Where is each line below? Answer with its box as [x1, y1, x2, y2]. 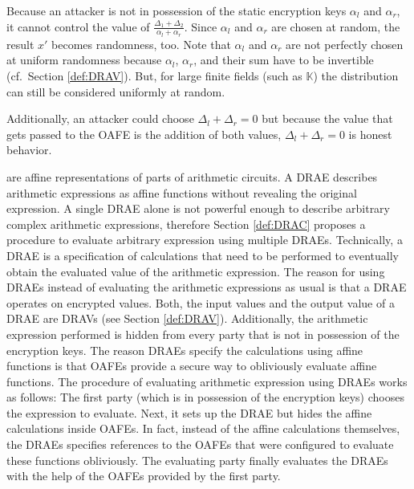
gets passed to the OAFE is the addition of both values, [6, 125, 282, 142]
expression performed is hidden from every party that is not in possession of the [6, 325, 400, 342]
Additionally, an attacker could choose [6, 110, 194, 127]
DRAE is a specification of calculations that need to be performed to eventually [6, 247, 399, 263]
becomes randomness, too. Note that [51, 35, 231, 52]
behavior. [6, 141, 52, 158]
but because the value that [262, 110, 393, 127]
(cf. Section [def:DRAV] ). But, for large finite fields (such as [6, 67, 302, 84]
